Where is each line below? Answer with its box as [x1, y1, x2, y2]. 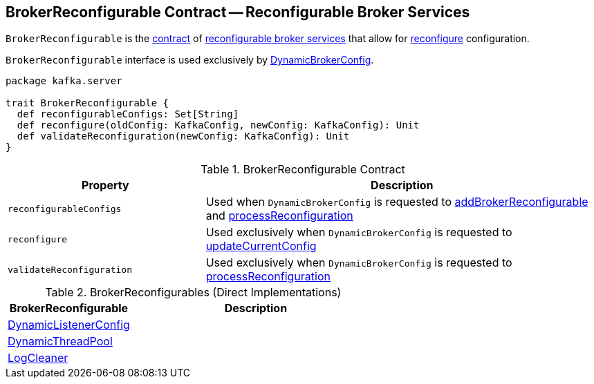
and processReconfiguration [205, 209, 353, 223]
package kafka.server [6, 75, 122, 87]
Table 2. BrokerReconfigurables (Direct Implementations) [45, 285, 342, 300]
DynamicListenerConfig [8, 318, 130, 332]
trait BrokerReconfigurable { [6, 97, 169, 109]
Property [82, 178, 129, 193]
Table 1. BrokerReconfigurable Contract [201, 162, 405, 177]
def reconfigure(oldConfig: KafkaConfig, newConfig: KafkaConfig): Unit [17, 119, 420, 131]
